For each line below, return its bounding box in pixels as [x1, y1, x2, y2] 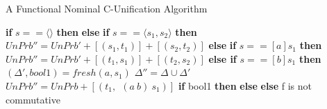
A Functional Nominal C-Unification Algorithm [6, 1, 208, 15]
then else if [56, 24, 110, 39]
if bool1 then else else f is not [178, 78, 312, 92]
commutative [6, 92, 60, 106]
